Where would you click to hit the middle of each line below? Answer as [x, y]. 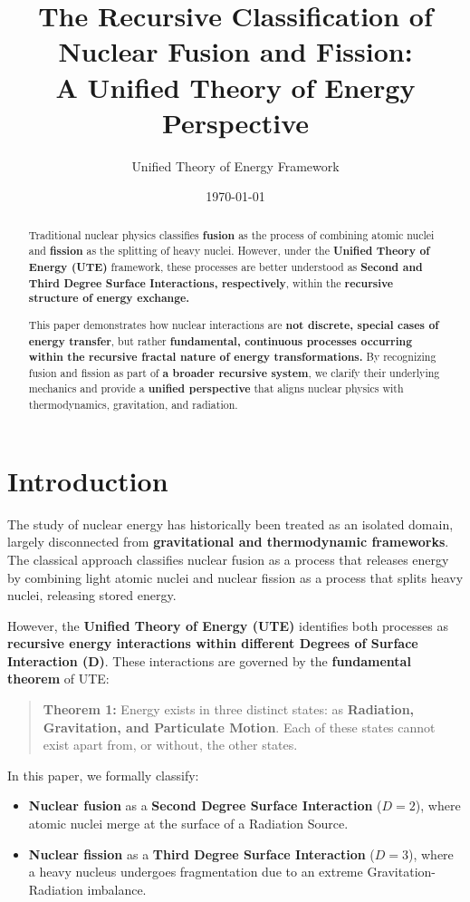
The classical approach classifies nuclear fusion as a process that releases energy [228, 559]
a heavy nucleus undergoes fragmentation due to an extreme [196, 872]
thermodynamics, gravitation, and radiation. [133, 405]
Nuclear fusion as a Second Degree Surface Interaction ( [205, 805]
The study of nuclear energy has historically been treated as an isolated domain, [230, 524]
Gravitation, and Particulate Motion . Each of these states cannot [239, 727]
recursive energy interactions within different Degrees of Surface [213, 643]
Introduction [88, 480]
